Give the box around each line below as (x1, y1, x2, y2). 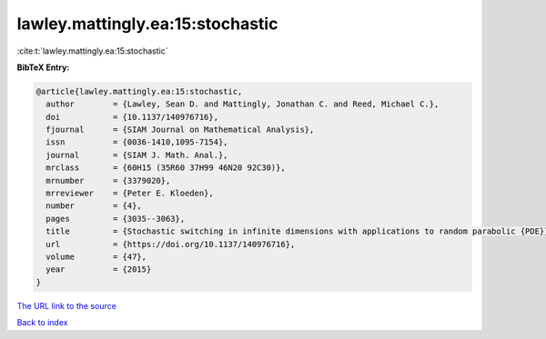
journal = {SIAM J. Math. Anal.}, (45, 150, 228, 160)
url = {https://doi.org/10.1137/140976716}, (45, 239, 296, 249)
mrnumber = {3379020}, (45, 175, 171, 185)
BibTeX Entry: (16, 62, 70, 73)
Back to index (16, 317, 68, 328)
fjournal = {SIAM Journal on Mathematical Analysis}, (45, 125, 315, 135)
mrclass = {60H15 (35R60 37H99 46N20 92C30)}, (45, 163, 286, 173)
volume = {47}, (45, 252, 147, 262)
